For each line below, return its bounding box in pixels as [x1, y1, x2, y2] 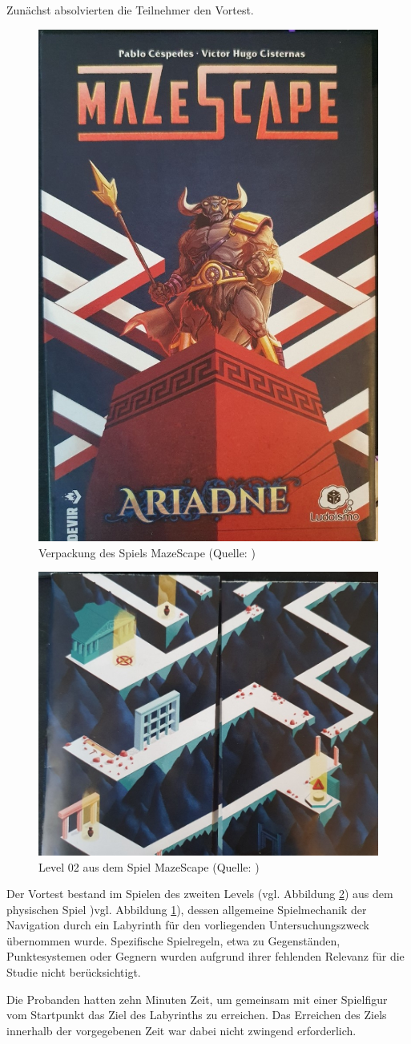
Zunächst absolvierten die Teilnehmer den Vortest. [6, 2, 254, 18]
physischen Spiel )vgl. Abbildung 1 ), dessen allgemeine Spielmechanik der [6, 900, 367, 917]
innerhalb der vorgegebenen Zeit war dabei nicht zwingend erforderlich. [6, 1022, 357, 1038]
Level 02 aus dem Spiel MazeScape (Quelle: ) [38, 858, 260, 875]
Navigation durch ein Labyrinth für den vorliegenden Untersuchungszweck [6, 917, 369, 933]
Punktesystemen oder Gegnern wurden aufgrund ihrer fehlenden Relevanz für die [6, 948, 405, 965]
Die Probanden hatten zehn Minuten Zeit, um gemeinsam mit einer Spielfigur [6, 990, 388, 1007]
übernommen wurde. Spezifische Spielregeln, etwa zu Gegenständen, [6, 932, 340, 949]
